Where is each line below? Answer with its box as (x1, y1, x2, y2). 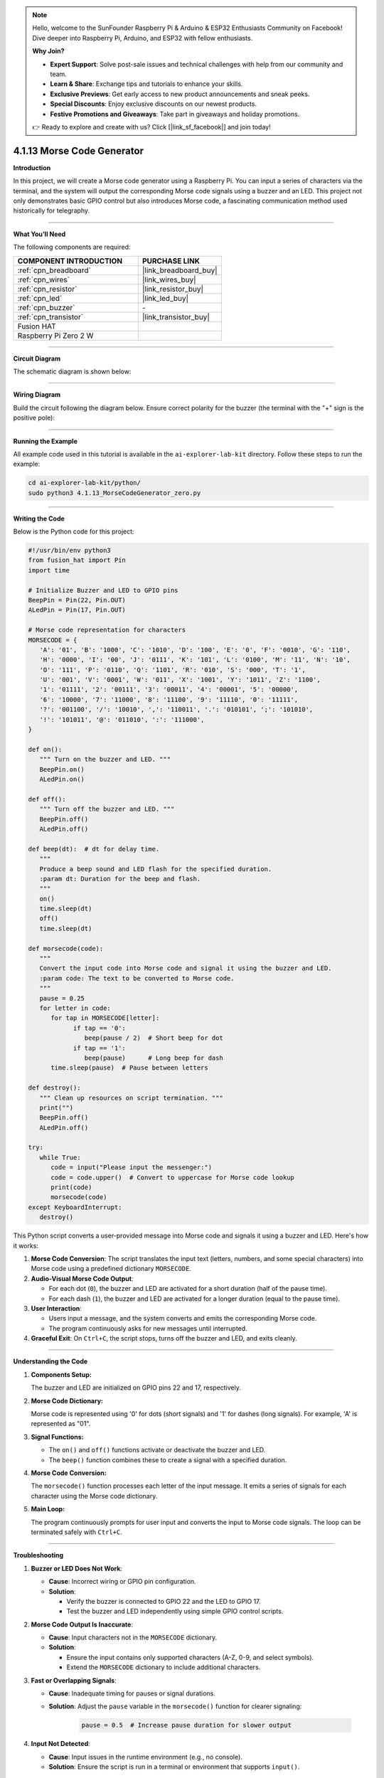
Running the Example (13, 437, 78, 445)
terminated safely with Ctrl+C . (31, 1528, 122, 1536)
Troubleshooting (13, 1551, 64, 1560)
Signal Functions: (31, 1432, 84, 1441)
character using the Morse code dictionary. (31, 1491, 158, 1500)
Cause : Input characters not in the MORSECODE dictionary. (48, 1633, 218, 1642)
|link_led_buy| (142, 293, 188, 303)
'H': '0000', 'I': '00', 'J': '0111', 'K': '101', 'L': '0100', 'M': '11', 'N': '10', (39, 656, 351, 664)
